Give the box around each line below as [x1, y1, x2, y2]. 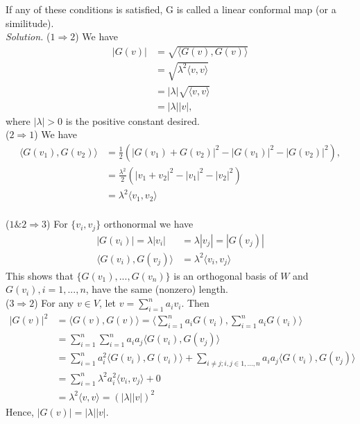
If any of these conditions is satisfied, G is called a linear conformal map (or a [6, 2, 336, 16]
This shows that [6, 268, 74, 282]
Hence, [6, 404, 34, 418]
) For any [34, 296, 74, 310]
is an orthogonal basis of [173, 268, 277, 282]
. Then [181, 296, 209, 310]
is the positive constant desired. [65, 113, 200, 128]
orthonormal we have [103, 217, 194, 231]
